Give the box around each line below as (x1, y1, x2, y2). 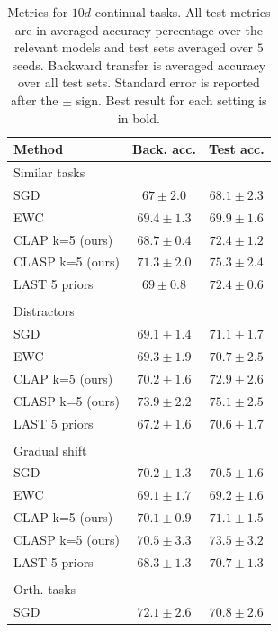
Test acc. (208, 140, 265, 158)
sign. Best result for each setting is (76, 90, 267, 109)
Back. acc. (131, 140, 196, 158)
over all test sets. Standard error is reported (17, 73, 260, 92)
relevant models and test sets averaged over (13, 38, 254, 57)
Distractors (13, 302, 75, 321)
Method (13, 140, 64, 158)
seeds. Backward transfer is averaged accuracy (12, 55, 266, 74)
